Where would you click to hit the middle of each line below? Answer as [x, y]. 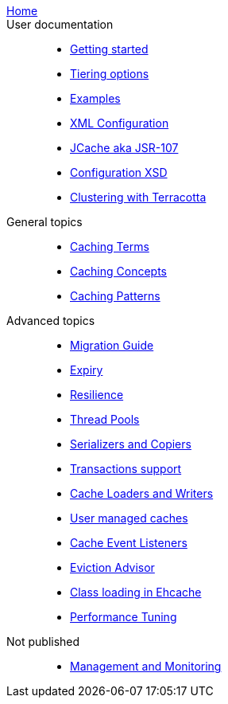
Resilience [97, 395]
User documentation [60, 24]
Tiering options [110, 74]
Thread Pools [105, 419]
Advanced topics [51, 321]
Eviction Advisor [112, 567]
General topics [44, 222]
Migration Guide [112, 345]
